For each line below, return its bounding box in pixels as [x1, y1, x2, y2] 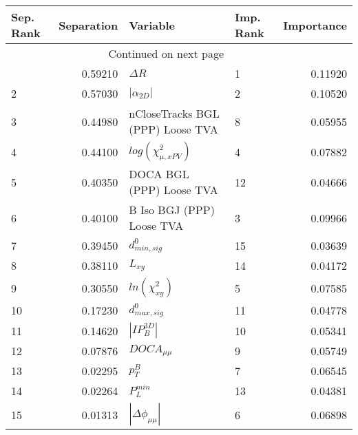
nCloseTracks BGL [129, 105, 220, 121]
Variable [129, 17, 175, 33]
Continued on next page [108, 45, 224, 61]
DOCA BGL [129, 166, 189, 182]
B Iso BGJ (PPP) [129, 202, 215, 217]
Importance [283, 17, 347, 33]
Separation [59, 17, 118, 33]
